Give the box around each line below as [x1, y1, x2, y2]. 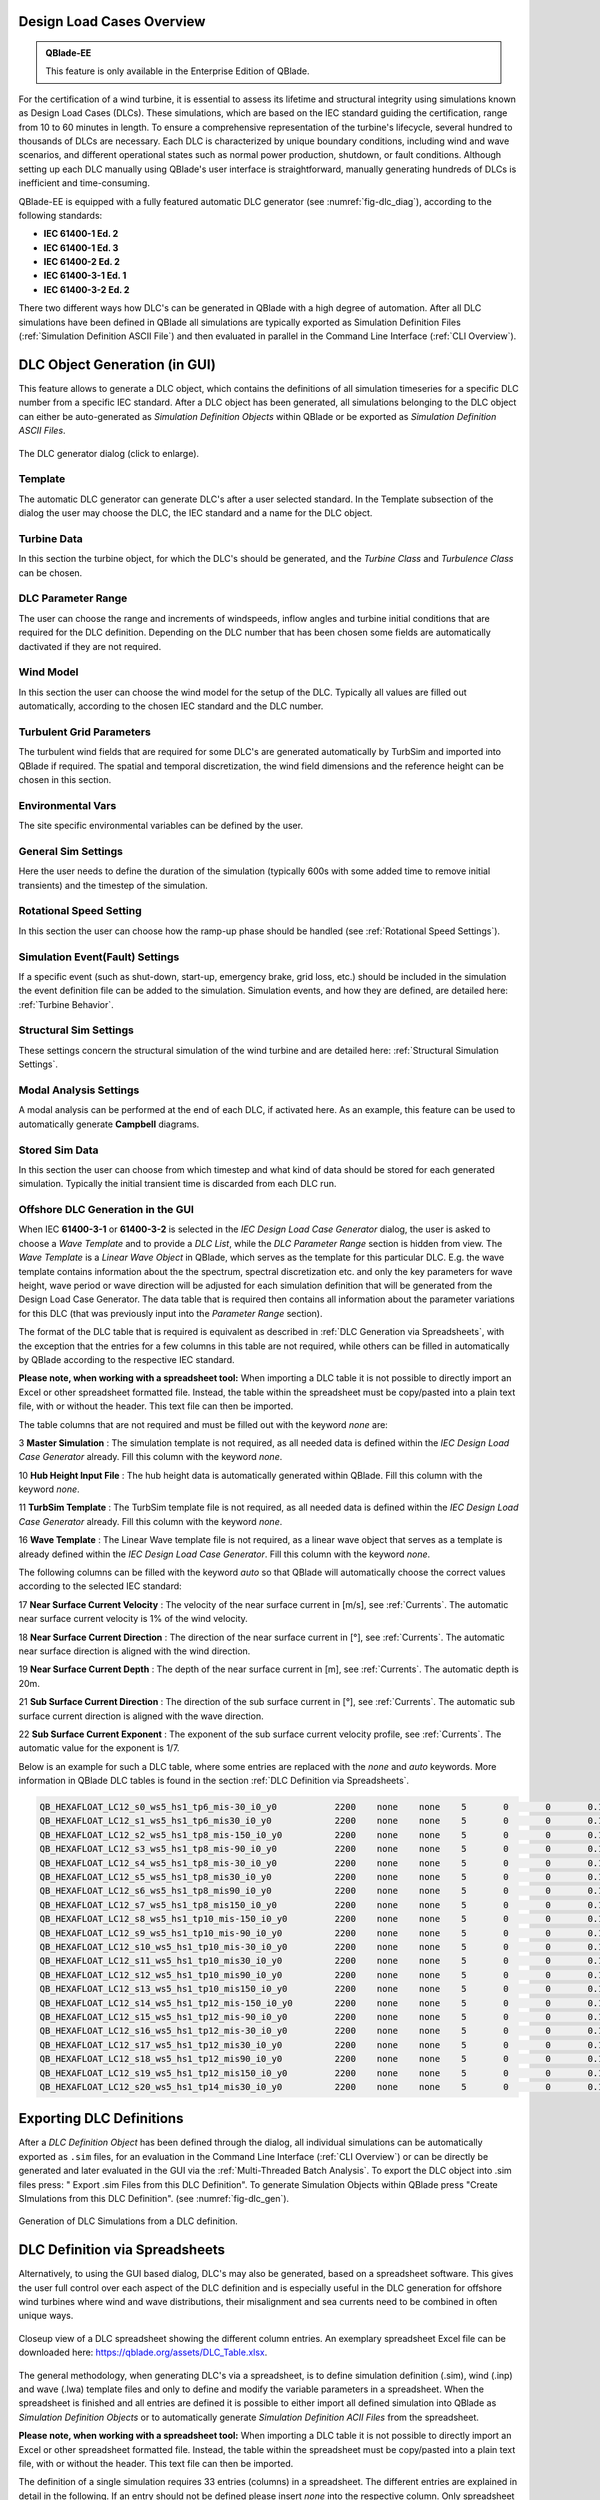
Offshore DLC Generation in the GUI [18, 1203, 195, 1217]
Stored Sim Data [18, 1143, 99, 1157]
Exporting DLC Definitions [18, 2110, 184, 2127]
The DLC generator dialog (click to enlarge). [18, 447, 200, 459]
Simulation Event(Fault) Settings [18, 950, 180, 964]
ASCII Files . [18, 425, 66, 437]
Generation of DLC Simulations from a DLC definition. [18, 2215, 239, 2227]
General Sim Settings [18, 844, 124, 858]
